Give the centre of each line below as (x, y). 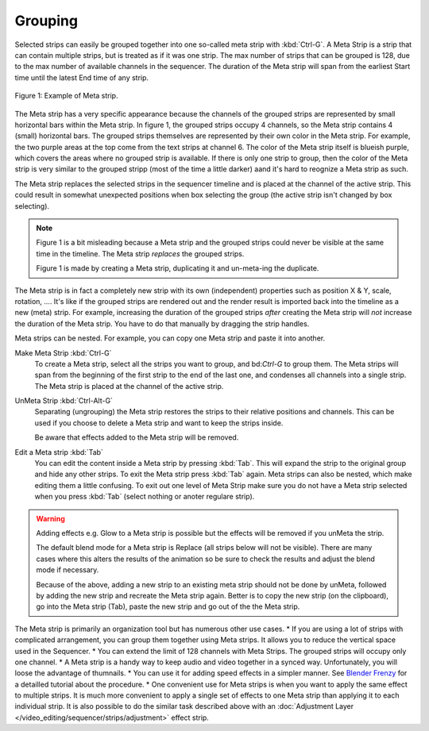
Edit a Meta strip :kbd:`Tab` (59, 452)
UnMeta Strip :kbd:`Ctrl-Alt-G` (64, 401)
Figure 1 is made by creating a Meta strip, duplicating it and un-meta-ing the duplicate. (178, 268)
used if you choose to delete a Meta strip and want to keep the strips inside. (159, 423)
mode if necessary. (68, 570)
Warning (50, 518)
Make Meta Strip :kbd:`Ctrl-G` (63, 352)
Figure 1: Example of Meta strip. (66, 96)
